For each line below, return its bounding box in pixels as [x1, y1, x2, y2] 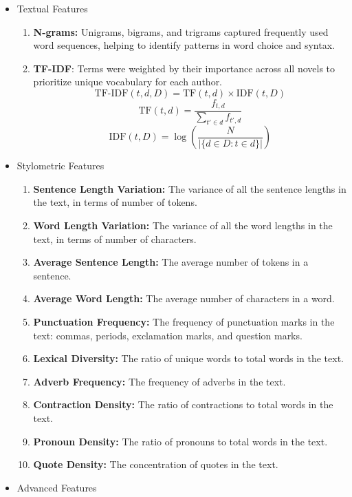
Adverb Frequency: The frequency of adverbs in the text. [33, 374, 286, 388]
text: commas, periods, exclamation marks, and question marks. [33, 328, 302, 342]
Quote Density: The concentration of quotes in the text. [33, 457, 278, 472]
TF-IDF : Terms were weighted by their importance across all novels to [33, 61, 335, 75]
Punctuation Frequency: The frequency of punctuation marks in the [33, 315, 335, 328]
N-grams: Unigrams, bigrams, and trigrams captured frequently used [33, 24, 329, 39]
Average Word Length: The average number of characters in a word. [33, 291, 335, 306]
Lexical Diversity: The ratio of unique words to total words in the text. [33, 351, 344, 366]
